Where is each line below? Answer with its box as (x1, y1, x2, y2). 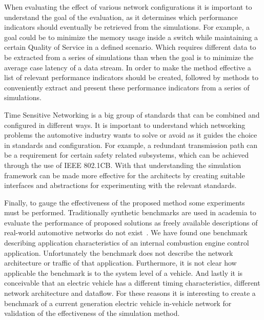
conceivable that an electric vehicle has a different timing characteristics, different (4, 277, 260, 288)
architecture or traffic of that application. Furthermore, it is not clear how (4, 257, 237, 268)
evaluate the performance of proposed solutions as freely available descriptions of (4, 217, 258, 228)
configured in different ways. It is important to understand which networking (4, 119, 246, 130)
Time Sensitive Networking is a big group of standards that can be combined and (4, 109, 260, 120)
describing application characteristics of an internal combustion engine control (4, 237, 249, 248)
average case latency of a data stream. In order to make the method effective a (4, 62, 251, 72)
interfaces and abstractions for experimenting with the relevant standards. (4, 180, 237, 191)
